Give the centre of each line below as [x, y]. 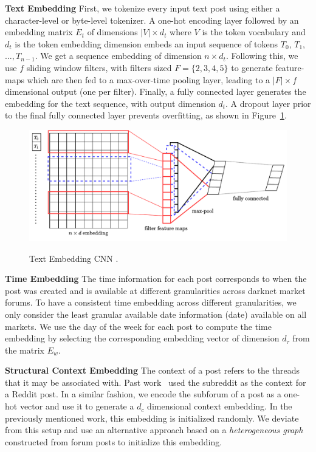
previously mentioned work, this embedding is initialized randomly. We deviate [152, 418]
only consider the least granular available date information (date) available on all [156, 314]
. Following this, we [262, 56]
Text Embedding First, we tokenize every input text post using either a [143, 8]
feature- [290, 67]
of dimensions [112, 32]
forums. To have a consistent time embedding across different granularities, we [151, 302]
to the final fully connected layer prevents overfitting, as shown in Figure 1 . [146, 115]
